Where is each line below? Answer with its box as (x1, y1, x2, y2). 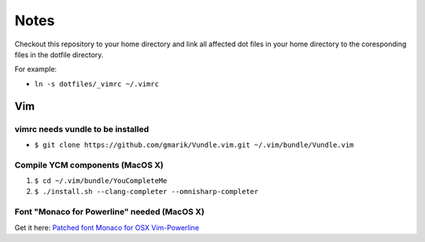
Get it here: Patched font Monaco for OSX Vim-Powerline (14, 222, 200, 232)
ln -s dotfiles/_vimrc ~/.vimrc (34, 79, 159, 88)
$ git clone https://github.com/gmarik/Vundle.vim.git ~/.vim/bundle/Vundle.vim (34, 140, 354, 149)
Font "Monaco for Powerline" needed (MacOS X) (14, 207, 205, 218)
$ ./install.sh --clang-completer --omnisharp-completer (34, 187, 259, 196)
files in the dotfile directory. (14, 49, 104, 59)
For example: (14, 64, 57, 74)
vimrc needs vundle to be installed (14, 123, 150, 134)
